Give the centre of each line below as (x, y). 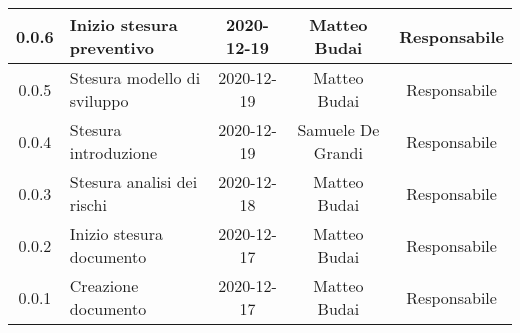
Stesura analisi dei (133, 181)
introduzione (113, 152)
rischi (88, 204)
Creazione (104, 285)
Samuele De (338, 129)
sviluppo (99, 100)
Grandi (338, 152)
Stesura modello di (135, 77)
